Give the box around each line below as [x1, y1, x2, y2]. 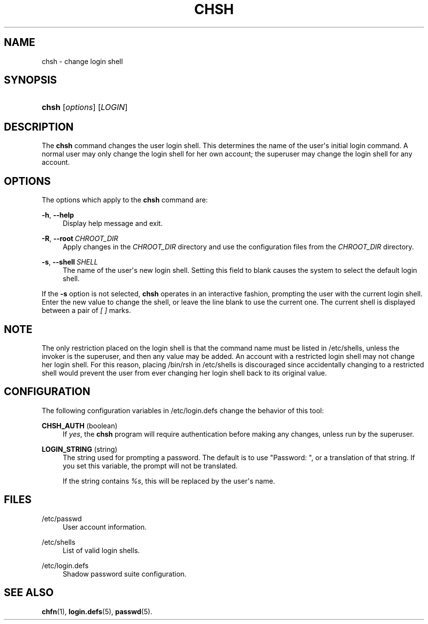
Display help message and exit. [63, 219, 163, 228]
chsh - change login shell [42, 57, 123, 66]
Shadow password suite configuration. [63, 569, 187, 578]
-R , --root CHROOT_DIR [42, 234, 118, 243]
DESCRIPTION [4, 120, 74, 133]
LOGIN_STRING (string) [42, 445, 118, 453]
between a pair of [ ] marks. [42, 306, 131, 315]
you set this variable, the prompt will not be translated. [63, 461, 238, 470]
